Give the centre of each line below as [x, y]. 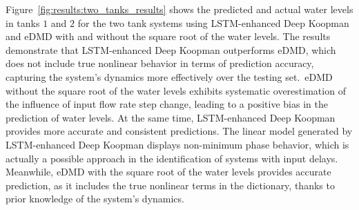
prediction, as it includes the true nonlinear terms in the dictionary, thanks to [170, 185]
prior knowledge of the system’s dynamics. [95, 199]
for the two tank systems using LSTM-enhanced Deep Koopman [213, 22]
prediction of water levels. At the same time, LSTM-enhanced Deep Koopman [171, 117]
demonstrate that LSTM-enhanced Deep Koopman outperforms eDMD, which [171, 49]
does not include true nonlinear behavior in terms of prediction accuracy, [160, 63]
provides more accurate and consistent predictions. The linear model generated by [179, 131]
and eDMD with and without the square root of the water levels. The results [168, 36]
